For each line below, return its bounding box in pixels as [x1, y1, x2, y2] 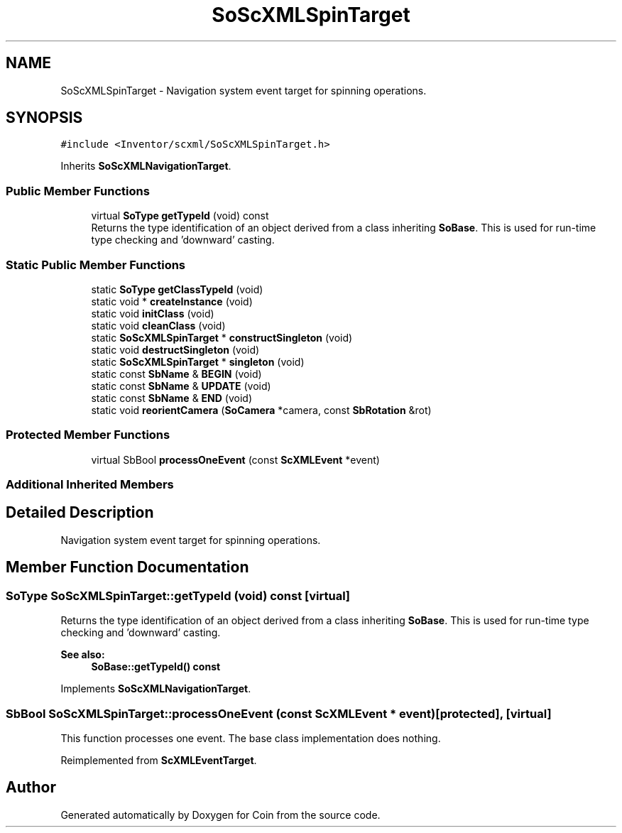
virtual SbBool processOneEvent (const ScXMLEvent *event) [91, 453, 380, 466]
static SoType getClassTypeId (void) [91, 283, 263, 295]
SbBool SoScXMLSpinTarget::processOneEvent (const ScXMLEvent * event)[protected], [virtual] [6, 706, 552, 721]
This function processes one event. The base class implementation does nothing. [60, 731, 441, 744]
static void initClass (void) [91, 307, 214, 320]
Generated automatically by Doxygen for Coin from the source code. [60, 808, 381, 821]
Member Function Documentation [6, 558, 249, 577]
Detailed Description [6, 503, 154, 522]
